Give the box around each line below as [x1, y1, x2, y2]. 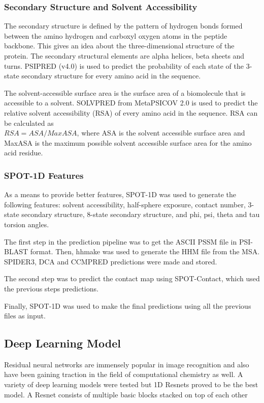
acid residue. [4, 147, 43, 158]
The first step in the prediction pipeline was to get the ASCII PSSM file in [4, 236, 237, 247]
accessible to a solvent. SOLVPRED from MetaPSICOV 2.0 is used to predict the [4, 97, 258, 108]
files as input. [4, 310, 46, 321]
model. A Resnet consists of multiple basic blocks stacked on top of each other [4, 389, 248, 399]
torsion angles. [4, 219, 49, 229]
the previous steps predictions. [4, 283, 98, 293]
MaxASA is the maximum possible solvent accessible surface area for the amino [4, 137, 252, 148]
